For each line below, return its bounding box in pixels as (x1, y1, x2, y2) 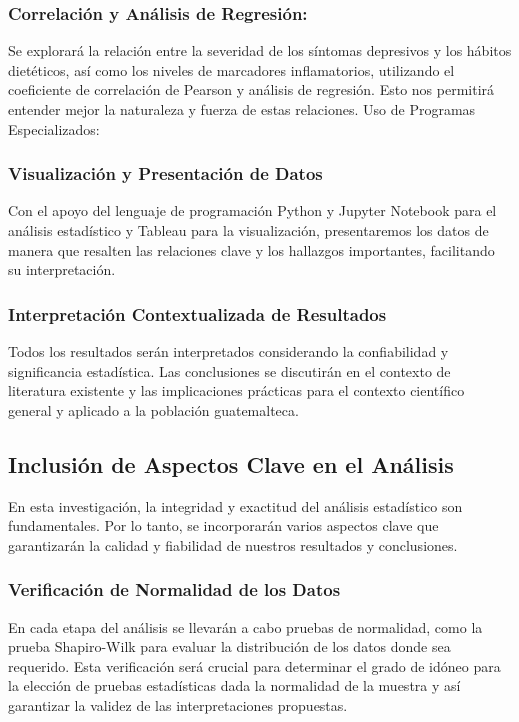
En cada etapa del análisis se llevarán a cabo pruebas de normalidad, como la (8, 616, 483, 637)
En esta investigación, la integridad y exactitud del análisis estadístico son (8, 495, 463, 516)
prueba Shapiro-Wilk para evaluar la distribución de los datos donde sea (8, 636, 451, 657)
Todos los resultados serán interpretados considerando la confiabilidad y (8, 341, 449, 361)
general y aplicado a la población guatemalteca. (8, 399, 299, 420)
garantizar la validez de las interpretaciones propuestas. (8, 694, 348, 715)
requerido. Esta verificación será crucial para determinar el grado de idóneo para (8, 655, 501, 676)
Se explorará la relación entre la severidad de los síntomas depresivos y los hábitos (8, 40, 512, 61)
